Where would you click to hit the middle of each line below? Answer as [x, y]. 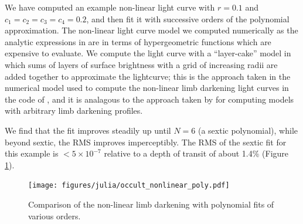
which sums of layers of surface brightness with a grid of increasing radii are [141, 64]
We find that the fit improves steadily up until [88, 130]
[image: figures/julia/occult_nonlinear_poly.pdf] [129, 186]
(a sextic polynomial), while [248, 130]
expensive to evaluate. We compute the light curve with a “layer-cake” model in [148, 53]
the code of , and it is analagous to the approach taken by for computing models [149, 99]
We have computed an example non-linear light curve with [110, 7]
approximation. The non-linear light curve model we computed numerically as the [151, 30]
